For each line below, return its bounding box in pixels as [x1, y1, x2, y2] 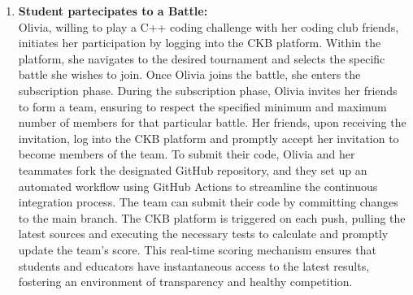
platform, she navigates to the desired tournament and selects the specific [18, 50, 385, 67]
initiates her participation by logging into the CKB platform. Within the [18, 34, 381, 51]
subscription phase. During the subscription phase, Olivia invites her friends [18, 81, 398, 98]
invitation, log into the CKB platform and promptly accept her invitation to [18, 129, 399, 146]
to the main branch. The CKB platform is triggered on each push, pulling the [18, 209, 406, 226]
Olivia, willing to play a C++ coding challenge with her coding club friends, [18, 18, 399, 35]
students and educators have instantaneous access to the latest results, [18, 257, 370, 274]
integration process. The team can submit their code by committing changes [18, 193, 398, 210]
